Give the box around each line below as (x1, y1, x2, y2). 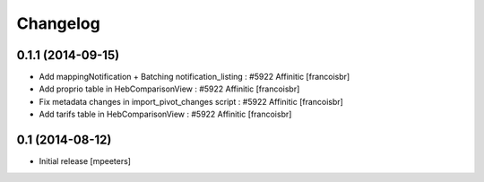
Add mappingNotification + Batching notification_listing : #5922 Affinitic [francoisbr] (39, 72, 350, 82)
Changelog (16, 13, 100, 33)
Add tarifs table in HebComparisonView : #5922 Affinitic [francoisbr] (39, 108, 292, 120)
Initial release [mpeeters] (39, 156, 132, 167)
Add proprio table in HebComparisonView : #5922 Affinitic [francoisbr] (39, 83, 300, 94)
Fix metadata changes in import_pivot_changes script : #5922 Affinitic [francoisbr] (39, 96, 344, 107)
